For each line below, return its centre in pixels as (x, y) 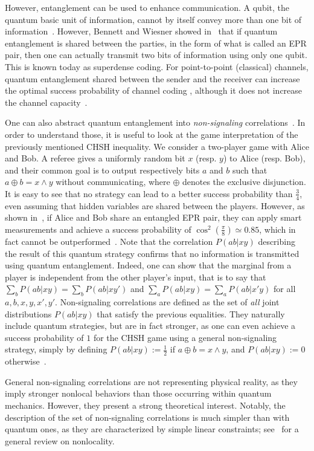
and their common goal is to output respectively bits (102, 170)
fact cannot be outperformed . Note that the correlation (109, 241)
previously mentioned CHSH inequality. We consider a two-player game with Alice (157, 146)
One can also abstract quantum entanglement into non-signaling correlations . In (155, 122)
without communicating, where (113, 182)
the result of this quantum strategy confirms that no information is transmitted (152, 253)
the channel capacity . (46, 102)
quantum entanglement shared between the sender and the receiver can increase (152, 78)
